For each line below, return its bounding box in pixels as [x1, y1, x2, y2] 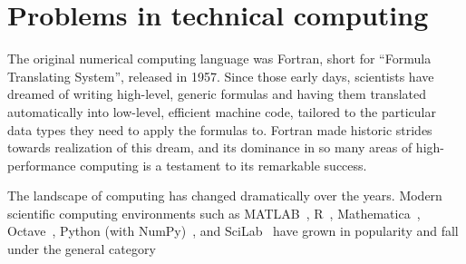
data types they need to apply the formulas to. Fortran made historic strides [7, 120, 432, 139]
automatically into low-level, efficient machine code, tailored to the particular [7, 102, 436, 121]
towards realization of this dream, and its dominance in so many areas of [7, 138, 413, 157]
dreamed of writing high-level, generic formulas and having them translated [7, 84, 426, 103]
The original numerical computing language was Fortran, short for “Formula [7, 49, 432, 68]
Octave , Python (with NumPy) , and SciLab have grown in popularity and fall [7, 221, 459, 240]
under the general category [7, 240, 156, 259]
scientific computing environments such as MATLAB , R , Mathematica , [7, 203, 421, 222]
